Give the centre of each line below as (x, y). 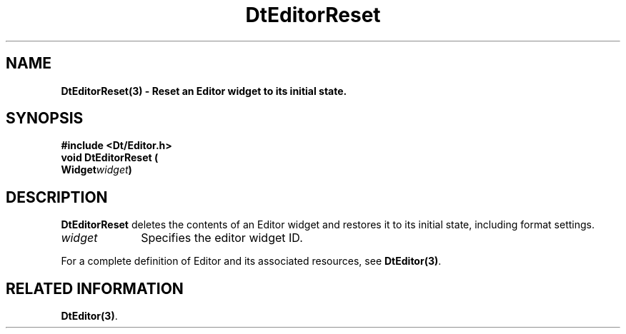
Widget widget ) (96, 170)
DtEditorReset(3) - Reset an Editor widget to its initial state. (204, 91)
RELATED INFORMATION (95, 288)
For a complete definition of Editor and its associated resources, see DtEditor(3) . (251, 261)
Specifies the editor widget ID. (222, 238)
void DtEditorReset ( (110, 158)
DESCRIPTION (57, 197)
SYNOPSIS (45, 118)
